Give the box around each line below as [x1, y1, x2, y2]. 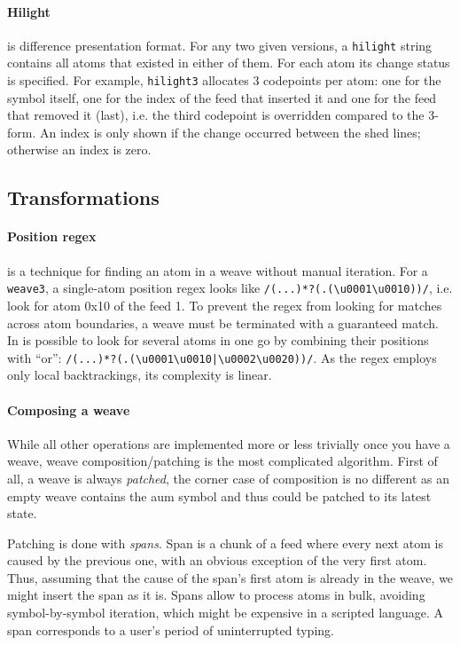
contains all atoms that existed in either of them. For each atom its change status [7, 53, 450, 72]
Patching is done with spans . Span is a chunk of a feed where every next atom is [7, 533, 443, 552]
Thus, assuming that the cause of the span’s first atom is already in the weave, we [7, 568, 454, 586]
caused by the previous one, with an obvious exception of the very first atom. [7, 551, 427, 570]
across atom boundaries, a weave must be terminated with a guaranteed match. [7, 313, 439, 332]
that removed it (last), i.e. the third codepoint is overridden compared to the [7, 106, 425, 124]
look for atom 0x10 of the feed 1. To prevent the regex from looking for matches [7, 295, 442, 314]
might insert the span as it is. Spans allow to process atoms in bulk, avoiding [7, 586, 425, 604]
